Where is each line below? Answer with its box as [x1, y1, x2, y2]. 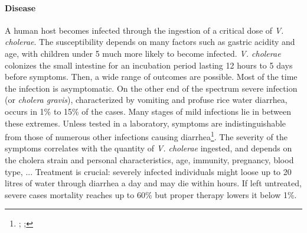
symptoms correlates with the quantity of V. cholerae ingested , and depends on [5, 142, 292, 154]
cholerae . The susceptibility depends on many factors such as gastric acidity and [5, 35, 295, 48]
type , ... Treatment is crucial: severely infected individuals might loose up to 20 [5, 165, 292, 177]
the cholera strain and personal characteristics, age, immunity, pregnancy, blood [5, 153, 294, 166]
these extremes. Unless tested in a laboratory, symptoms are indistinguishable [5, 117, 286, 129]
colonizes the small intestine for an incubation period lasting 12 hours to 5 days [5, 59, 293, 71]
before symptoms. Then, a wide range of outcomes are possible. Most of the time [5, 70, 298, 83]
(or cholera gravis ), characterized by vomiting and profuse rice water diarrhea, [5, 93, 288, 106]
